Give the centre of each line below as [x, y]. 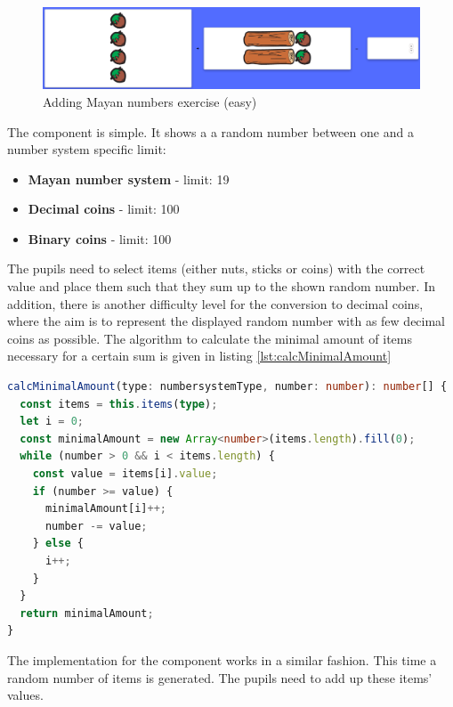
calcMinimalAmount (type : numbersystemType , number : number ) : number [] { [227, 387]
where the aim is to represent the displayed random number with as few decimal [226, 321]
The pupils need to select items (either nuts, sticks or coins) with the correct [216, 268]
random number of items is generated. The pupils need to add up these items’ [220, 677]
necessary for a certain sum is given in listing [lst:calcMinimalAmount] [199, 356]
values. [25, 695]
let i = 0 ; [52, 422]
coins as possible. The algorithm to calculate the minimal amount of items [210, 338]
